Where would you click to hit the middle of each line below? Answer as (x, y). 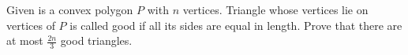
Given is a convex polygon (70, 9)
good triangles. (96, 40)
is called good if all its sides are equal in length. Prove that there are (236, 25)
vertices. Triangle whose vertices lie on (275, 9)
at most (25, 40)
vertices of (31, 25)
